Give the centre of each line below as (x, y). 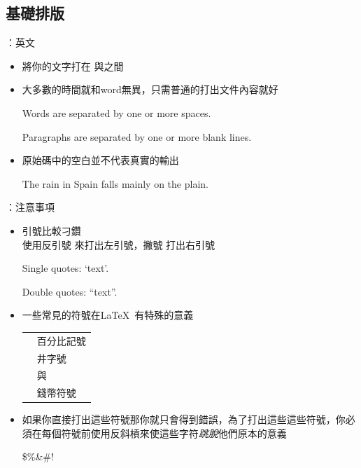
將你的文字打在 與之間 (73, 66)
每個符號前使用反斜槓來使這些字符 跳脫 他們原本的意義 (164, 433)
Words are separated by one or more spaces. (116, 112)
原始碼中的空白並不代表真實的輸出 (100, 160)
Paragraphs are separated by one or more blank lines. (137, 136)
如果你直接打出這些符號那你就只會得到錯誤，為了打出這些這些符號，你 (184, 419)
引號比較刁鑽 (51, 230)
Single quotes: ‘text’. (65, 268)
